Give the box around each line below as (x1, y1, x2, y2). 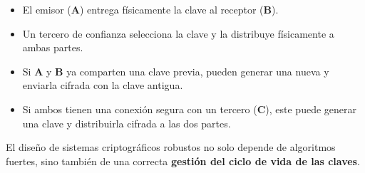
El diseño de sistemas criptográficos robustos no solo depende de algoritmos (6, 140, 336, 154)
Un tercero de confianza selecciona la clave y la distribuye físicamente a (22, 26, 334, 41)
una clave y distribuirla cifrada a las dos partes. (22, 115, 231, 130)
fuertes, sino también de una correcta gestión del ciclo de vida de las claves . (6, 153, 360, 168)
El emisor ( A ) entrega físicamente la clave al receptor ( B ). (22, 2, 279, 16)
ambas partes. (22, 40, 83, 55)
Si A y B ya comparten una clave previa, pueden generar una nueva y (22, 63, 329, 78)
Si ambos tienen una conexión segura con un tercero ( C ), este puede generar (22, 101, 357, 116)
